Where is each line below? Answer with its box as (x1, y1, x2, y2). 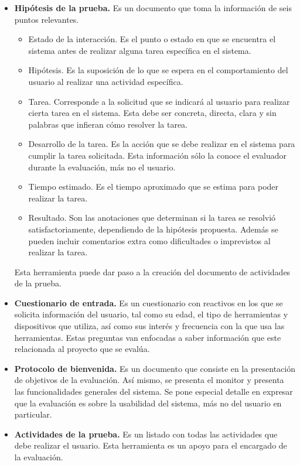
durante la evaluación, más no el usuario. (28, 160, 176, 173)
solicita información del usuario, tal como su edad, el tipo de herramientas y (14, 308, 288, 320)
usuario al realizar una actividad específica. (28, 75, 183, 87)
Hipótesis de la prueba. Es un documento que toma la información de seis (14, 2, 292, 13)
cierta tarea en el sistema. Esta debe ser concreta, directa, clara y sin (28, 107, 277, 119)
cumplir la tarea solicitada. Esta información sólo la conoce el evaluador (28, 149, 287, 161)
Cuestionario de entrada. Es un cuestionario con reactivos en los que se (14, 296, 283, 309)
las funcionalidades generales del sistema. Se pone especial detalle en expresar (14, 385, 293, 398)
